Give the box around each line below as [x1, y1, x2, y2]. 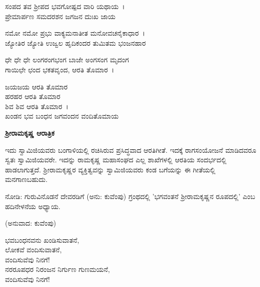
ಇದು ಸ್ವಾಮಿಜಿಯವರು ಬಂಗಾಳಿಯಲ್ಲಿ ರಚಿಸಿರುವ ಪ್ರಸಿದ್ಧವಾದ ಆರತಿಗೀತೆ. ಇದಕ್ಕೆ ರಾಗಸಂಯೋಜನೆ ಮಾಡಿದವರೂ [5, 144, 256, 155]
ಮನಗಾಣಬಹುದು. [5, 174, 48, 184]
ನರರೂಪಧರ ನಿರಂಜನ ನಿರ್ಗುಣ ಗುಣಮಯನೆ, [5, 264, 110, 274]
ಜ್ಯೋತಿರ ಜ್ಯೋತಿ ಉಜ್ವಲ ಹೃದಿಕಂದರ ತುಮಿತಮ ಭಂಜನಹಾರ [5, 37, 146, 48]
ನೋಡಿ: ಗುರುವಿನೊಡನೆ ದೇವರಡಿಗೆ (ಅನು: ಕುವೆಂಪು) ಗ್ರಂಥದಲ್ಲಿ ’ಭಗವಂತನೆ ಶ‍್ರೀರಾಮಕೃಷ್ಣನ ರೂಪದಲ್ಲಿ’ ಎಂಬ [5, 190, 255, 201]
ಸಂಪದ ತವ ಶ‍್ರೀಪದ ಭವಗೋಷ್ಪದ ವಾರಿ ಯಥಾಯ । [5, 1, 125, 11]
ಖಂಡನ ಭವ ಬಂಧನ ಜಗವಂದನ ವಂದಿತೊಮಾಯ [5, 111, 119, 121]
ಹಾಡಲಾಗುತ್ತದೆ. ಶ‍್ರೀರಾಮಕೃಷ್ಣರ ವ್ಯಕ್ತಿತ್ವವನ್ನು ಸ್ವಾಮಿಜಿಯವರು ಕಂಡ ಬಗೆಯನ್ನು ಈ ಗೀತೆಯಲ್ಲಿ [5, 164, 216, 174]
